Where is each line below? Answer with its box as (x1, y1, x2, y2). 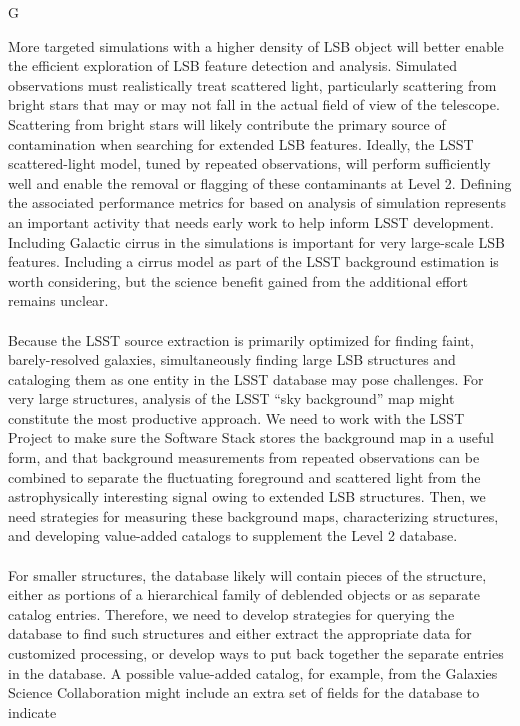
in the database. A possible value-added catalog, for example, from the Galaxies (8, 662, 498, 683)
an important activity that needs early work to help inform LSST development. (8, 211, 494, 232)
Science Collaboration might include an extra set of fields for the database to (8, 682, 480, 703)
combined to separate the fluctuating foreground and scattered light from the (8, 466, 481, 487)
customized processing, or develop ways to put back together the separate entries (8, 643, 504, 663)
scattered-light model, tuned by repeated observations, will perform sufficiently (8, 153, 491, 174)
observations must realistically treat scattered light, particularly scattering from (8, 74, 497, 95)
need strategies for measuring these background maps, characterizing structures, (8, 505, 499, 526)
